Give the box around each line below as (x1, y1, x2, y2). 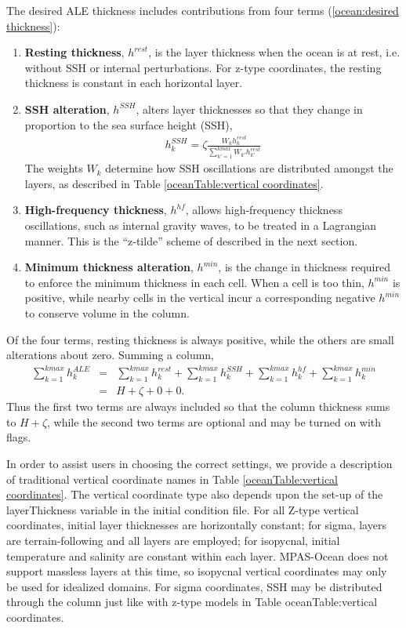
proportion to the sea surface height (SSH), (24, 116, 233, 132)
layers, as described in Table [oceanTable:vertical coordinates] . (24, 175, 324, 191)
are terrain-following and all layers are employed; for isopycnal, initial (6, 532, 340, 548)
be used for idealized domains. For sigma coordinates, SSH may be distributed (6, 578, 382, 594)
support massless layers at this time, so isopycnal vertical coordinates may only (6, 563, 387, 579)
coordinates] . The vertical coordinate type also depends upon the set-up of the (6, 486, 383, 503)
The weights (24, 160, 83, 176)
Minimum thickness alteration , (24, 259, 194, 275)
